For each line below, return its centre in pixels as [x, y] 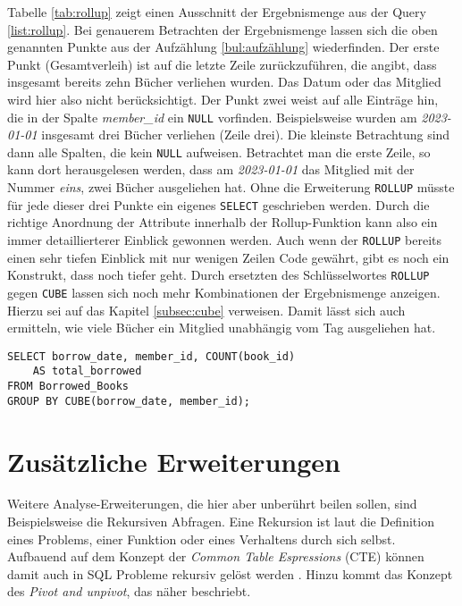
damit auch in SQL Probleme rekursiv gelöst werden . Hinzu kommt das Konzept [230, 573]
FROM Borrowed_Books [68, 387]
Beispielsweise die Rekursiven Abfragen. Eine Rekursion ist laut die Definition [221, 522]
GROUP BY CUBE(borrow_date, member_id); [129, 401]
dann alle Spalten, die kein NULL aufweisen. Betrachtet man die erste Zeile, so [219, 151]
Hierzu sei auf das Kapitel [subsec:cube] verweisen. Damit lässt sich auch [206, 310]
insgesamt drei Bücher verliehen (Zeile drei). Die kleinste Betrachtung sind [246, 135]
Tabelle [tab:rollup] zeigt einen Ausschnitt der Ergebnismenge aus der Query [217, 12]
